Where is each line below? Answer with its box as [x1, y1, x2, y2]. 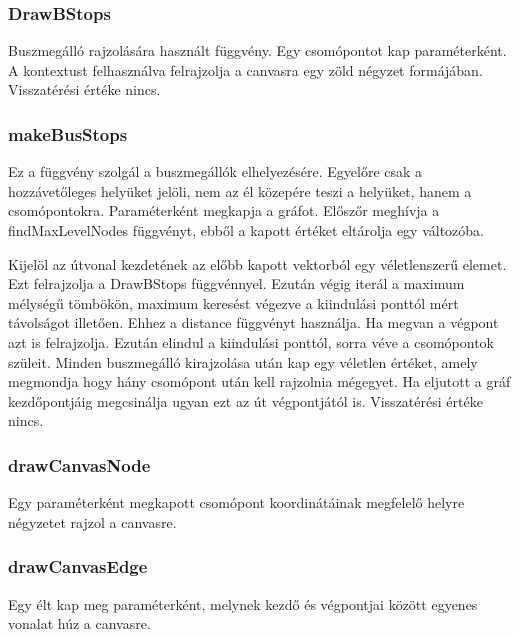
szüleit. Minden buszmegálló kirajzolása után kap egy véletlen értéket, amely [8, 351, 478, 372]
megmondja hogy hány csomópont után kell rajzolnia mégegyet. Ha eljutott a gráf [8, 371, 511, 392]
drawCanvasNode [8, 452, 151, 477]
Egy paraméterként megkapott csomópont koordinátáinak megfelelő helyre [8, 492, 465, 513]
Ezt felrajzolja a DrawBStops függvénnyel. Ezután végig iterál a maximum [8, 273, 465, 294]
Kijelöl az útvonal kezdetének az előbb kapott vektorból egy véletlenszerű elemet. [8, 253, 507, 274]
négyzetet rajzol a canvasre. [8, 511, 177, 532]
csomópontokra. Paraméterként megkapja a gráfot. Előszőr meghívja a [8, 200, 440, 221]
